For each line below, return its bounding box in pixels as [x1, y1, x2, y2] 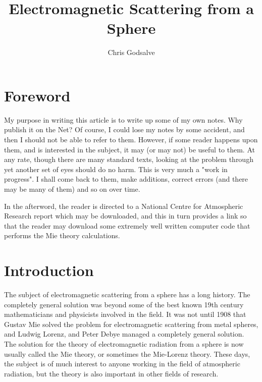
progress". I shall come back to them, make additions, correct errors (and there [4, 174, 248, 184]
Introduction [4, 260, 94, 281]
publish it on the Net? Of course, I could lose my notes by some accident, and [4, 124, 245, 135]
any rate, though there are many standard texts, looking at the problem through [4, 154, 253, 165]
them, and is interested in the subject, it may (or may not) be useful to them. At [4, 144, 255, 154]
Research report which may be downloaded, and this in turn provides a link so [4, 210, 247, 221]
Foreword [4, 85, 71, 105]
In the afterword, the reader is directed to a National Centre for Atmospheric [4, 200, 243, 211]
